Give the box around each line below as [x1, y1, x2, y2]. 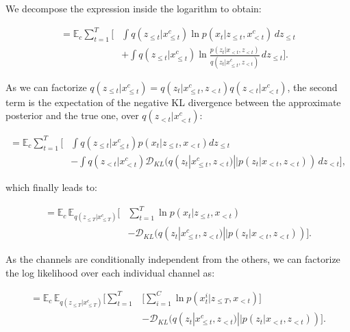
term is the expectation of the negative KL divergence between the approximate [5, 94, 341, 109]
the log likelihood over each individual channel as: [5, 265, 215, 279]
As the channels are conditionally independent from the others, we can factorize [5, 252, 340, 266]
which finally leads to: [5, 179, 97, 194]
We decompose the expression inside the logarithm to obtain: [5, 1, 262, 15]
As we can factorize [5, 79, 87, 94]
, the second [287, 79, 338, 94]
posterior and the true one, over [5, 108, 139, 123]
